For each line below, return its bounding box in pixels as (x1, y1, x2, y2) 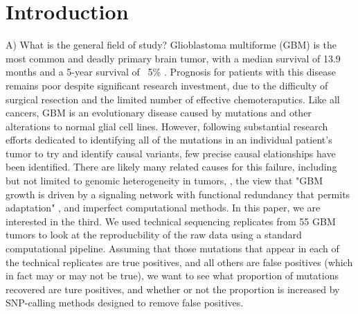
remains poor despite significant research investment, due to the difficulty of (6, 78, 328, 92)
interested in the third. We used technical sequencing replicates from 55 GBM (6, 213, 336, 228)
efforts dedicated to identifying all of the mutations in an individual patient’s (6, 132, 332, 147)
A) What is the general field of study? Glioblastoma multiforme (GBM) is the (6, 37, 337, 52)
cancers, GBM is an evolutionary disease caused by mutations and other (6, 105, 312, 120)
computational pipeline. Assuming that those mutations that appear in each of (6, 241, 339, 256)
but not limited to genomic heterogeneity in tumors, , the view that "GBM (6, 173, 323, 188)
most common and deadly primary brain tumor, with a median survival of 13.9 (6, 51, 341, 65)
